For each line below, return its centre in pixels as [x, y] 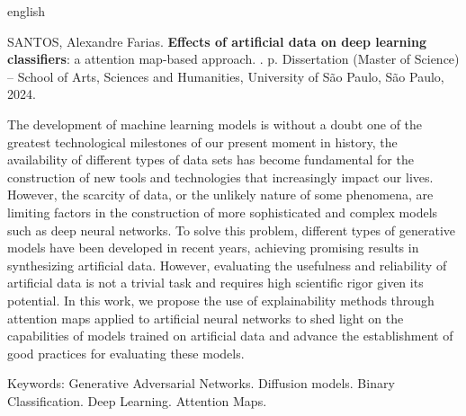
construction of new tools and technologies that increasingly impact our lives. [220, 177]
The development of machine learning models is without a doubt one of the [215, 124]
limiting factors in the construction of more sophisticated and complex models [223, 212]
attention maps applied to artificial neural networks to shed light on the [206, 318]
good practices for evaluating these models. [126, 353]
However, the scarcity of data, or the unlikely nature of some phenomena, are [220, 195]
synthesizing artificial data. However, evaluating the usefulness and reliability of [227, 265]
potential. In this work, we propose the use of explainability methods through [221, 300]
